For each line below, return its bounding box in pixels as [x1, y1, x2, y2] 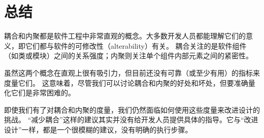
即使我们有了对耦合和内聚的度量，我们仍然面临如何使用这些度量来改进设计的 [4, 104, 260, 115]
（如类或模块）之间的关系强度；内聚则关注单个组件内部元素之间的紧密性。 [4, 50, 253, 61]
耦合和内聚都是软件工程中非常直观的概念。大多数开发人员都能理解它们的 [4, 30, 246, 41]
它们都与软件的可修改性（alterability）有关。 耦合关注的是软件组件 [25, 40, 247, 51]
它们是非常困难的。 [11, 87, 75, 98]
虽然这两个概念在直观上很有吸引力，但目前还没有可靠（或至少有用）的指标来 [4, 67, 260, 78]
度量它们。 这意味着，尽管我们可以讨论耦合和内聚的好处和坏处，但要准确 [4, 77, 248, 88]
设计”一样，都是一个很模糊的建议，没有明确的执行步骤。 [4, 124, 192, 134]
